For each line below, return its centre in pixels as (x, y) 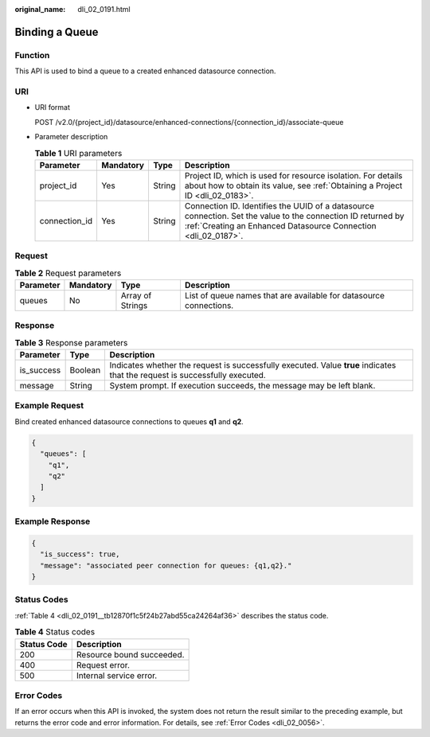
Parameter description (71, 137)
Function (32, 55)
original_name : (40, 9)
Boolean (85, 370)
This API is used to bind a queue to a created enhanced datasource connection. (145, 71)
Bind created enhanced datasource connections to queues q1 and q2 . (129, 421)
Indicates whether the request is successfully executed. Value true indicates (253, 365)
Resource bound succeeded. (130, 654)
